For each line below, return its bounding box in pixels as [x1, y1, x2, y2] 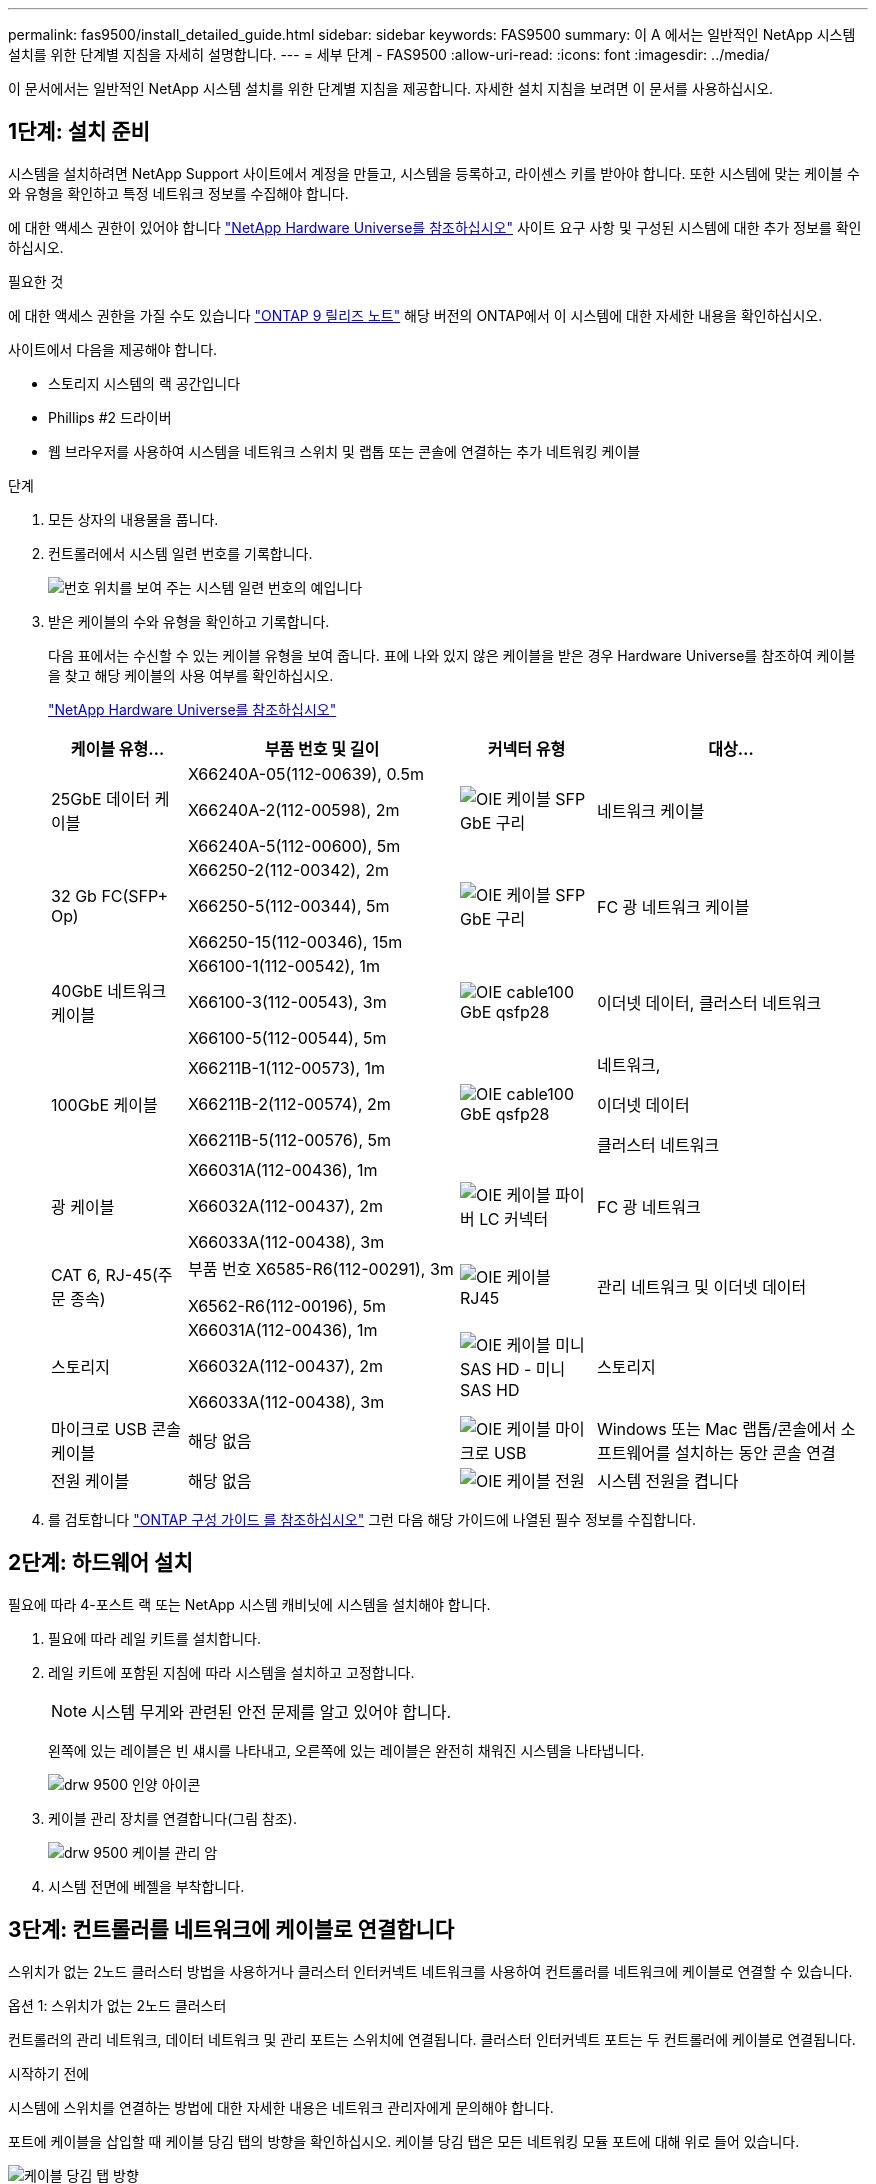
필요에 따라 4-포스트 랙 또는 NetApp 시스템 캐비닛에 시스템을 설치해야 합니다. [8, 1595, 491, 1613]
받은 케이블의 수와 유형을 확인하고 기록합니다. [48, 612, 330, 630]
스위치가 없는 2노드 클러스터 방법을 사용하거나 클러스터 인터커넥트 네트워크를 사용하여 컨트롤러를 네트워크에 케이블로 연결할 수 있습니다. [8, 1962, 853, 1980]
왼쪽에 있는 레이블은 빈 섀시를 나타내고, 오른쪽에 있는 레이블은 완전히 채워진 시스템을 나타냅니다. [48, 1741, 645, 1759]
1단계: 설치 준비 [8, 119, 150, 145]
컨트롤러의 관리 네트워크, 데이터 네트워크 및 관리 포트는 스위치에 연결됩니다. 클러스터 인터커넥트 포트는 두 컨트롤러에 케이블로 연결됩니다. [8, 2030, 856, 2048]
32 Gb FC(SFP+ [51, 885, 169, 906]
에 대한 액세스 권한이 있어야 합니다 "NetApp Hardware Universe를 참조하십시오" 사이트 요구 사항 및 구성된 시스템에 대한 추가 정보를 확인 [8, 218, 862, 236]
